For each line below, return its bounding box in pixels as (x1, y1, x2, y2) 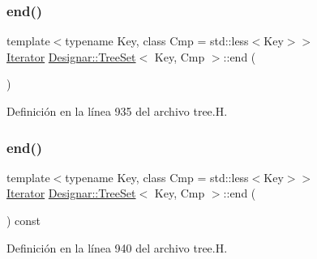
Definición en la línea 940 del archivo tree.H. (6, 239, 228, 256)
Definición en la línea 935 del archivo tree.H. (6, 103, 228, 119)
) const (6, 212, 41, 228)
